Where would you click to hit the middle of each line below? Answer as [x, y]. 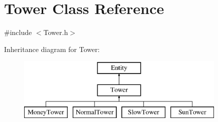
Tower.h [56, 32]
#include [18, 32]
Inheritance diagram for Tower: [52, 49]
